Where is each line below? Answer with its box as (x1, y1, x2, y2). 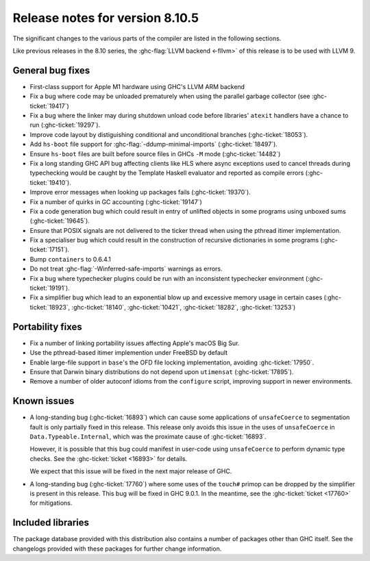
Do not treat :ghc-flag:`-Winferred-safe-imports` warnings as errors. (29, 264, 223, 273)
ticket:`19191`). (29, 284, 70, 292)
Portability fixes (12, 321, 82, 332)
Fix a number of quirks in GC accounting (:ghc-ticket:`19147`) (29, 197, 202, 205)
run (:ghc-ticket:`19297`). (29, 121, 101, 129)
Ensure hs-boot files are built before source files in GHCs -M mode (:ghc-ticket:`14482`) (29, 149, 281, 158)
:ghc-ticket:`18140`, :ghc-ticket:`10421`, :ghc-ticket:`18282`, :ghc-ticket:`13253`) (71, 303, 296, 311)
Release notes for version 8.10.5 (12, 10, 199, 25)
